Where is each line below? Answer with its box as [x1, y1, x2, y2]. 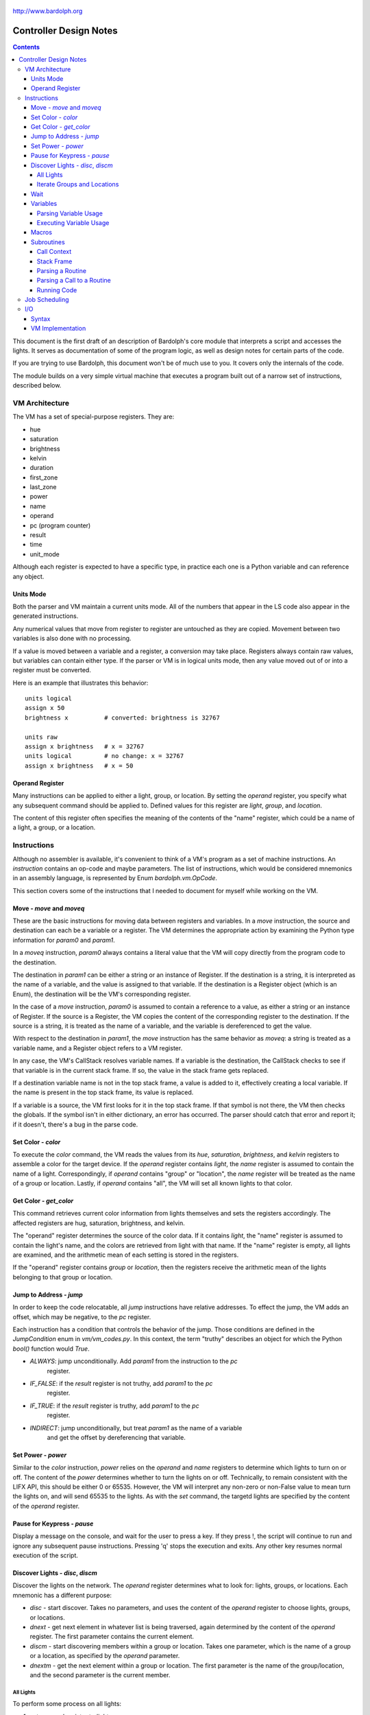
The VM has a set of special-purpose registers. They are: [12, 412, 175, 421]
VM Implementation [31, 324, 86, 333]
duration [29, 464, 54, 472]
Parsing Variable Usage [36, 209, 103, 217]
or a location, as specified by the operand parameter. [29, 1652, 180, 1660]
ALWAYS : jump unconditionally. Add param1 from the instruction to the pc [29, 1357, 238, 1365]
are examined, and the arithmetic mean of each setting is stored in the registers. [12, 1251, 239, 1259]
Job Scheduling [25, 296, 69, 304]
